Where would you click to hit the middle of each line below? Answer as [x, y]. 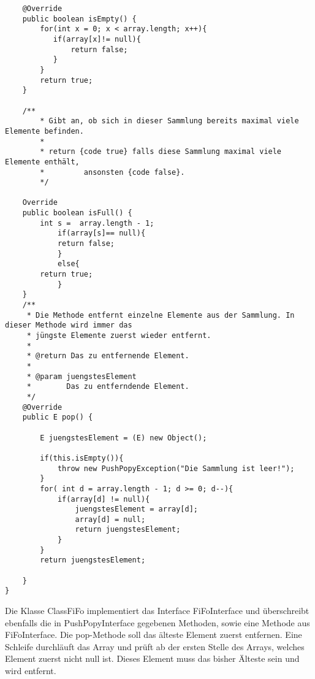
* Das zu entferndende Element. [108, 387]
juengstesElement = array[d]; [136, 509]
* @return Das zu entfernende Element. [108, 356]
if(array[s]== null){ [101, 233]
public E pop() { [58, 417]
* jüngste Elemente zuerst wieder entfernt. [119, 336]
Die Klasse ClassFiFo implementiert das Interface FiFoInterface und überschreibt [157, 611]
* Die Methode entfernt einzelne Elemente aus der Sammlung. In [161, 315]
